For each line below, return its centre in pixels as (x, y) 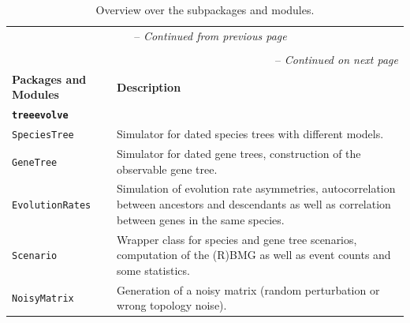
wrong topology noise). (172, 305)
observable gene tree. (167, 169)
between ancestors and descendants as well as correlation (254, 204)
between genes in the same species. (201, 219)
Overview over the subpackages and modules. (205, 9)
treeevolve (40, 116)
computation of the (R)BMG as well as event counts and (254, 255)
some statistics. (153, 270)
